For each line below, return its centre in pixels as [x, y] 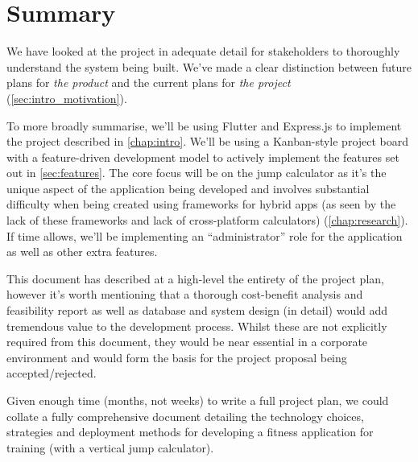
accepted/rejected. [52, 373]
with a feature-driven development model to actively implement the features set [203, 157]
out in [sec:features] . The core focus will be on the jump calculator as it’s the [197, 173]
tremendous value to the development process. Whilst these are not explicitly [197, 326]
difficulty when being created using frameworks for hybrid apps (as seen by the [201, 204]
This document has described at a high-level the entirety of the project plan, [195, 278]
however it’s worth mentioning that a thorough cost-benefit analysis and [185, 294]
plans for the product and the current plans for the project [149, 82]
